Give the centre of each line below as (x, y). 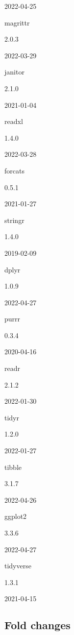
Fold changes (37, 625)
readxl (14, 121)
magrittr (17, 22)
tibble (13, 467)
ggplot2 (16, 516)
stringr (14, 220)
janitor (14, 72)
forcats (14, 170)
